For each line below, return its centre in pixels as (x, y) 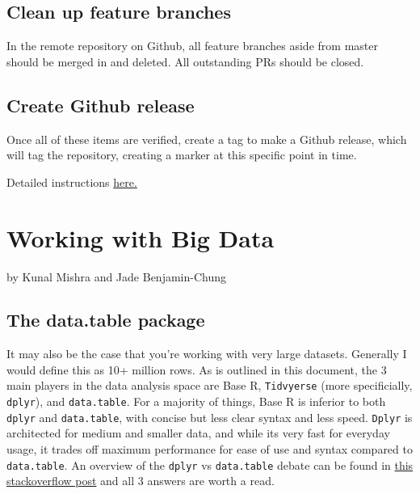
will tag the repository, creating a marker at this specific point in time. (182, 155)
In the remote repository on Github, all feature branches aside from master (192, 46)
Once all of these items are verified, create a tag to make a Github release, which (207, 139)
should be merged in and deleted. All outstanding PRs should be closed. (185, 61)
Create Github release (101, 105)
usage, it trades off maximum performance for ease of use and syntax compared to (210, 449)
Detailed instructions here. (72, 182)
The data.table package (106, 320)
